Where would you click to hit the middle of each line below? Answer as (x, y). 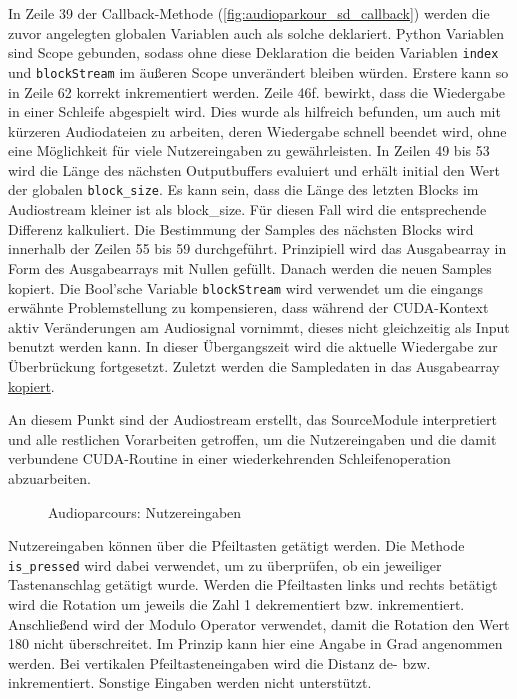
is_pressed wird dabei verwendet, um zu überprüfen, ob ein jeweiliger (225, 564)
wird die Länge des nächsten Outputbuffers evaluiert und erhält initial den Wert (254, 169)
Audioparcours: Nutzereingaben (145, 511)
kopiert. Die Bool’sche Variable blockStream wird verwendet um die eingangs (245, 287)
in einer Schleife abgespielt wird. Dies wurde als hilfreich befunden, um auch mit (254, 111)
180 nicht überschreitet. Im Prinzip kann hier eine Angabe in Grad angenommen (255, 643)
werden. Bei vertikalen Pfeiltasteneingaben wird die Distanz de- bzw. (219, 662)
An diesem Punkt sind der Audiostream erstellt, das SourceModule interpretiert (252, 419)
